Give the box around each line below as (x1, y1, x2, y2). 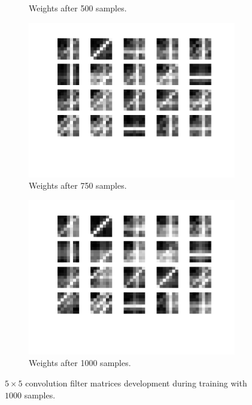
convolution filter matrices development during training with (25, 376, 247, 389)
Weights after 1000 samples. (29, 356, 131, 369)
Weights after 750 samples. (29, 179, 127, 192)
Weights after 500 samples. (29, 2, 127, 14)
